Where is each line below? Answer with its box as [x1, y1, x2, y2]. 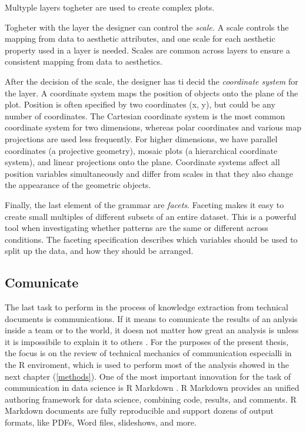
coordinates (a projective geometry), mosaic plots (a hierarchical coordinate [5, 144, 278, 156]
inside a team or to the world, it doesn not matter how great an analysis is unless [5, 324, 299, 336]
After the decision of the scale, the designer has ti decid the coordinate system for [5, 75, 298, 87]
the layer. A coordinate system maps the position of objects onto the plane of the [5, 86, 298, 99]
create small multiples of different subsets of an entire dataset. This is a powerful [5, 210, 297, 222]
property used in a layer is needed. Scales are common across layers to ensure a [5, 43, 290, 56]
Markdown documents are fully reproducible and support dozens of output [5, 404, 274, 417]
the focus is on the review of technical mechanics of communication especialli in [5, 347, 292, 359]
